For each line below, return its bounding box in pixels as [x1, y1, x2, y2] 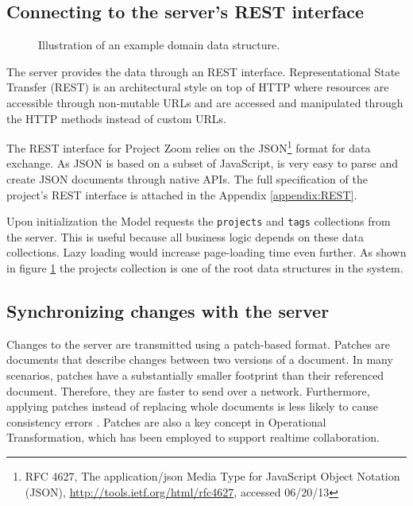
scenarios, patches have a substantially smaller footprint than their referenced [6, 367, 384, 384]
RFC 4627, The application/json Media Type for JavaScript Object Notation [25, 468, 400, 484]
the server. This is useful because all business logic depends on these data [6, 228, 364, 245]
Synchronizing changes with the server [6, 299, 330, 323]
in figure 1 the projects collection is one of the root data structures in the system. [6, 260, 403, 276]
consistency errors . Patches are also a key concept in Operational [6, 413, 326, 430]
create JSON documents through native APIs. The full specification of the [6, 171, 368, 187]
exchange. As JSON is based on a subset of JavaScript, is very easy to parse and [6, 155, 399, 172]
